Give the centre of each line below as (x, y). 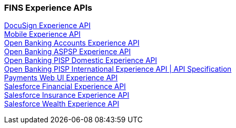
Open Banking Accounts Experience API (72, 43)
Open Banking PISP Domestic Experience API (81, 60)
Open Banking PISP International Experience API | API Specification (118, 69)
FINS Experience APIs (48, 8)
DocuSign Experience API (47, 26)
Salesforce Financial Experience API (65, 87)
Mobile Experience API (42, 34)
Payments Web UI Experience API (61, 78)
